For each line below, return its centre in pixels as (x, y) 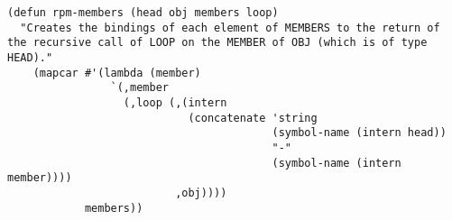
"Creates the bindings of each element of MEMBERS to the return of (230, 27)
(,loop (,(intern (175, 102)
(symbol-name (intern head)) (359, 133)
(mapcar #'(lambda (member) (117, 73)
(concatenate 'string (253, 118)
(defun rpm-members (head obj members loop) (143, 13)
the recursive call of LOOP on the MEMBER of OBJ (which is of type (217, 43)
